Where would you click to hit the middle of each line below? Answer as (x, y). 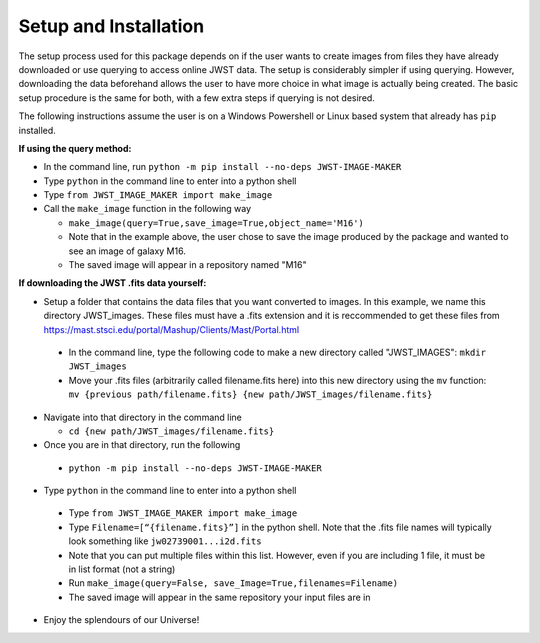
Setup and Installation (111, 26)
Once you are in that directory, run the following (142, 445)
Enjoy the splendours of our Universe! (121, 620)
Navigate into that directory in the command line (142, 417)
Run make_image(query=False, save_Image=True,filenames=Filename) (233, 583)
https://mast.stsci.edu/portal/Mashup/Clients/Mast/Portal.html (171, 329)
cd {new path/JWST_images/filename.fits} (171, 431)
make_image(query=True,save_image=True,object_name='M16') (216, 223)
